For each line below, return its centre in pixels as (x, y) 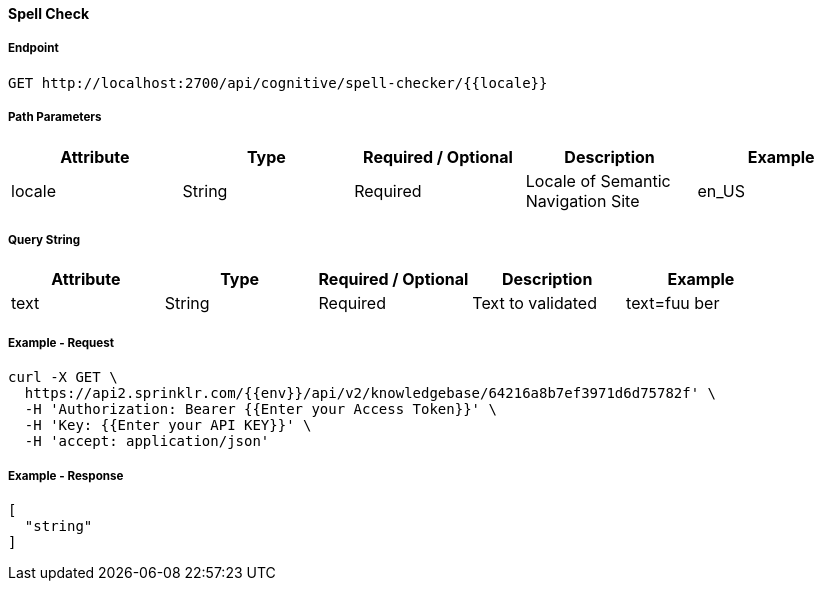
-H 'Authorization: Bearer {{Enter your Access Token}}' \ (260, 409)
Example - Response (66, 475)
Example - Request (61, 342)
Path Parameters (55, 117)
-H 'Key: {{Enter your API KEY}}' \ (168, 425)
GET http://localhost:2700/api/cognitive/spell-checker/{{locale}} (278, 82)
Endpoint (33, 48)
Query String (44, 239)
